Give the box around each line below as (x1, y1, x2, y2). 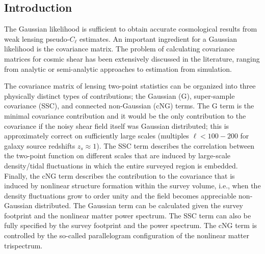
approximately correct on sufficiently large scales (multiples (4, 130, 189, 141)
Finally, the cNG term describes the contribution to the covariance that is (4, 170, 235, 181)
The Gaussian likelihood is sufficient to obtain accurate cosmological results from (4, 23, 257, 34)
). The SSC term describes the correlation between (96, 140, 255, 151)
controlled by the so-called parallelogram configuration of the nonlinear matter (4, 230, 250, 241)
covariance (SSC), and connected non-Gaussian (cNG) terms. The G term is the (4, 100, 254, 111)
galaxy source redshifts (4, 140, 75, 151)
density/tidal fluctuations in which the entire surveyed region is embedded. (4, 160, 238, 171)
